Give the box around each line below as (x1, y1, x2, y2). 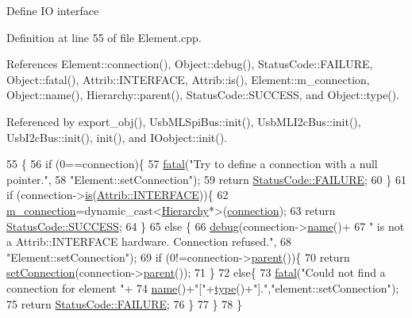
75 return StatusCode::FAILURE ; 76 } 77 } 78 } (6, 295, 242, 312)
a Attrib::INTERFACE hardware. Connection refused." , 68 (6, 233, 292, 250)
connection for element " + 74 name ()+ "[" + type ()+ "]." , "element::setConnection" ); (6, 279, 399, 296)
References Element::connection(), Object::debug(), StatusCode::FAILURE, (6, 56, 373, 72)
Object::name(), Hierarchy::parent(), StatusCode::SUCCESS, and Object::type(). (6, 86, 400, 103)
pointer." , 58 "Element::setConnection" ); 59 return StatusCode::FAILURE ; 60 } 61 (6, 170, 406, 187)
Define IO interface (6, 2, 99, 18)
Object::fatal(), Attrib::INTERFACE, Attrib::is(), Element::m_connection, (6, 71, 370, 87)
